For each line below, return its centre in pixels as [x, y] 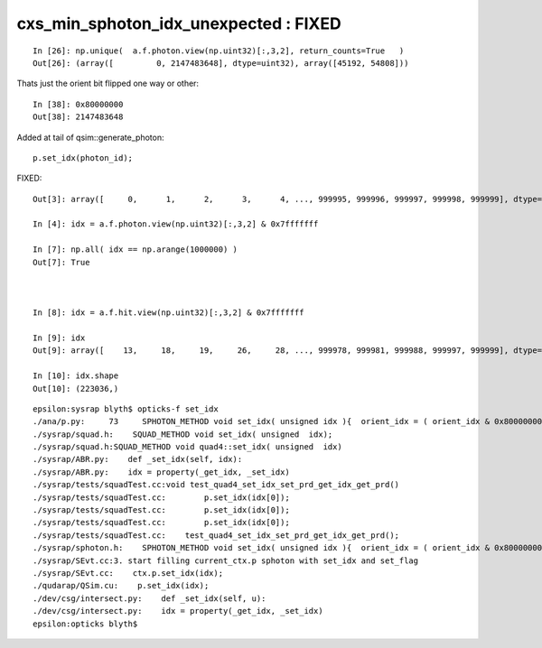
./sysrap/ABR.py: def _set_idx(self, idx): [138, 459]
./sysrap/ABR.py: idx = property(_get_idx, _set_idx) [162, 472]
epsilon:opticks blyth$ [85, 624]
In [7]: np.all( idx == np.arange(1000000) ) [135, 250]
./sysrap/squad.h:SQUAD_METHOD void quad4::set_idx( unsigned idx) [187, 447]
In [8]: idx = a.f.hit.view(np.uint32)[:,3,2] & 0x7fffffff [168, 313]
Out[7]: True [61, 262]
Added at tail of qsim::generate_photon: [90, 137]
